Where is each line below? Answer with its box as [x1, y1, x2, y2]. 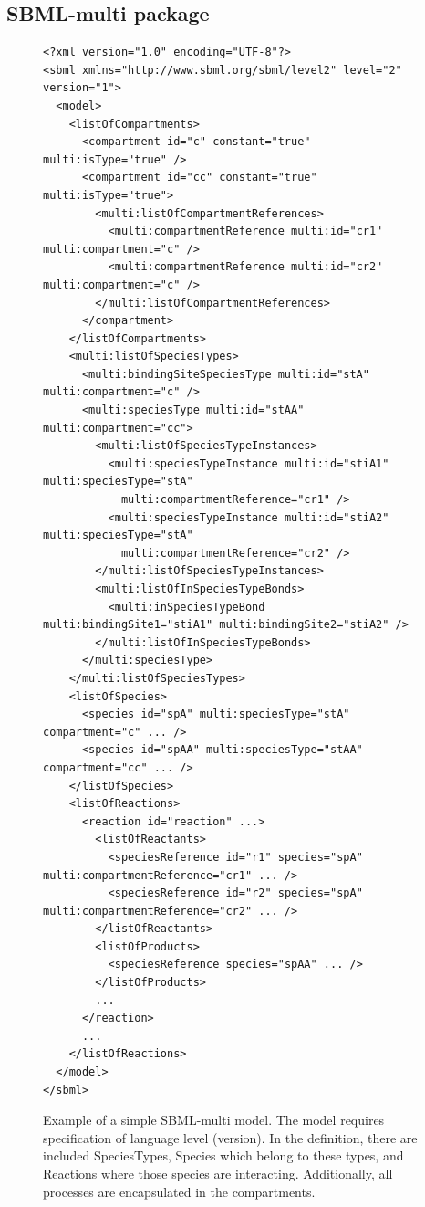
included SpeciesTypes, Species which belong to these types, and [43, 1146, 404, 1165]
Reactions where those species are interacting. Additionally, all [43, 1164, 393, 1183]
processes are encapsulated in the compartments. [43, 1181, 316, 1201]
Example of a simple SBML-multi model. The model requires [43, 1110, 385, 1129]
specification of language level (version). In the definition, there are [43, 1128, 418, 1147]
